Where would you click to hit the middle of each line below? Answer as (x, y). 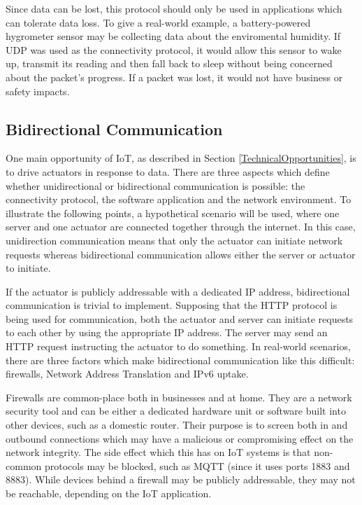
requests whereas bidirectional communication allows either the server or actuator (181, 254)
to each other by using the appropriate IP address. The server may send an (167, 332)
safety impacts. (38, 91)
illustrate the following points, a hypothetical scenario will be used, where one (173, 213)
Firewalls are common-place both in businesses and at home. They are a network (179, 397)
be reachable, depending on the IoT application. (109, 493)
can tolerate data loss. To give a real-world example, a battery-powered (158, 22)
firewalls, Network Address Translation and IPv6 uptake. (127, 374)
